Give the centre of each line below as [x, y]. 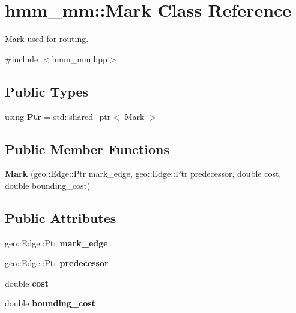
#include [22, 58]
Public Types [47, 91]
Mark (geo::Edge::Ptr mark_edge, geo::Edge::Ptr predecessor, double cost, [143, 174]
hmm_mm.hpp [80, 58]
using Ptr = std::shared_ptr [58, 116]
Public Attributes [61, 217]
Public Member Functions [87, 148]
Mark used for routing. [47, 39]
